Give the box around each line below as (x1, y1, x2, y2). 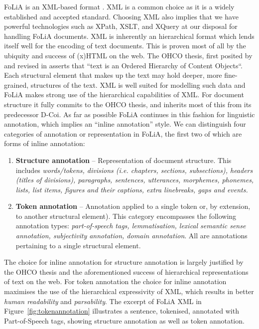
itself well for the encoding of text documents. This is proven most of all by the (4, 40, 246, 51)
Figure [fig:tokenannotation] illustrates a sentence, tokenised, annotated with (4, 306, 239, 316)
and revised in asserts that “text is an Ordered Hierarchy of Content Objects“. (4, 60, 243, 70)
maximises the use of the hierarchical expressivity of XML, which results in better (4, 286, 254, 297)
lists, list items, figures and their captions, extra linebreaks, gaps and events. (15, 184, 248, 194)
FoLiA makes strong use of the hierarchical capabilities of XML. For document (4, 89, 244, 100)
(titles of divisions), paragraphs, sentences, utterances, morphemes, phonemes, (15, 174, 254, 185)
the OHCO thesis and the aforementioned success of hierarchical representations (4, 266, 249, 277)
